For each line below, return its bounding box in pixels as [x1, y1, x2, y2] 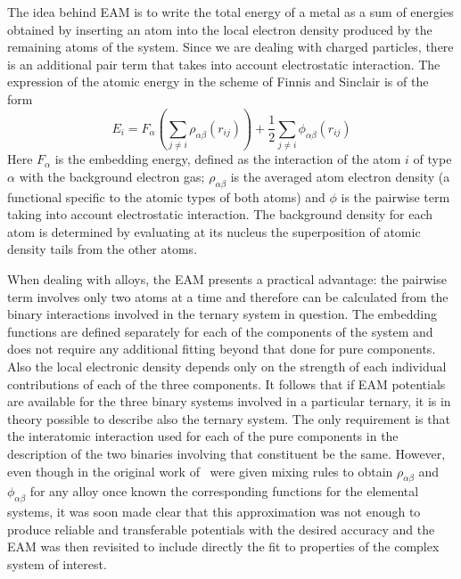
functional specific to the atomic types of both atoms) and [7, 187, 325, 206]
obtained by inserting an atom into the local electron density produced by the [7, 20, 432, 38]
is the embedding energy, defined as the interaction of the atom [54, 150, 401, 168]
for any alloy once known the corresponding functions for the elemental [29, 482, 419, 501]
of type [413, 150, 452, 168]
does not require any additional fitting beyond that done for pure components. [7, 339, 436, 358]
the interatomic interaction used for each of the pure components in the [7, 427, 399, 445]
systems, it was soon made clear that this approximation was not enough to [7, 502, 421, 521]
